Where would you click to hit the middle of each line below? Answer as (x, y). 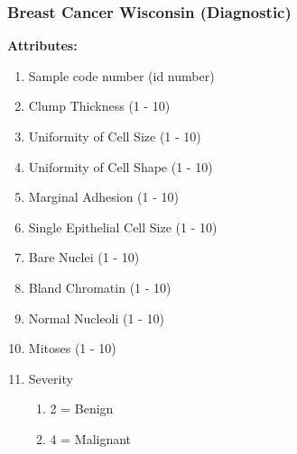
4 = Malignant (91, 438)
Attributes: (42, 45)
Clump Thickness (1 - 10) (99, 106)
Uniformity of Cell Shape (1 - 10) (121, 166)
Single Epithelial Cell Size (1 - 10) (123, 227)
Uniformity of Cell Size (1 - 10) (115, 136)
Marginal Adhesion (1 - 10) (103, 197)
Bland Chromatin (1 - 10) (100, 287)
